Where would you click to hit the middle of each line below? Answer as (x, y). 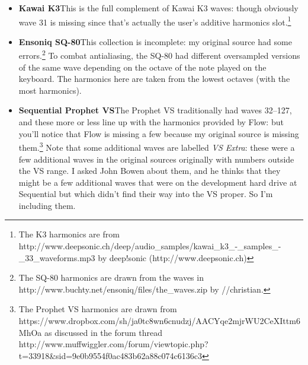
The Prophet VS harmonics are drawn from (98, 309)
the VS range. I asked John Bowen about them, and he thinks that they (150, 171)
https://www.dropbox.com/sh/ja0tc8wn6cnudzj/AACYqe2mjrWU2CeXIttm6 (159, 321)
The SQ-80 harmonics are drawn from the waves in (111, 277)
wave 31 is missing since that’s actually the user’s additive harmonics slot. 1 (155, 21)
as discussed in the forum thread (103, 332)
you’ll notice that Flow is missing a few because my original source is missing (159, 133)
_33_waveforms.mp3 (57, 257)
